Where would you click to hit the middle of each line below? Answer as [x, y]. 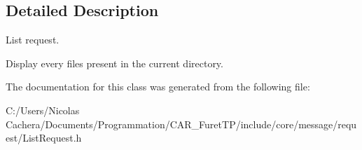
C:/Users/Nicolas [43, 110]
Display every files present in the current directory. [114, 63]
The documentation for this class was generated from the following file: [158, 87]
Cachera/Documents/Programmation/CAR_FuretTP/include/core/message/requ [181, 124]
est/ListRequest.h [44, 138]
